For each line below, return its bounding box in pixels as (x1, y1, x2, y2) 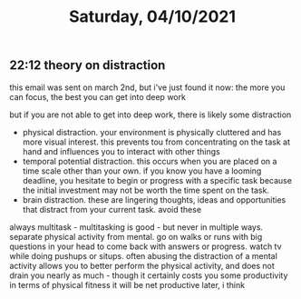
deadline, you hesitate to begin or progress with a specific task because (22, 174, 293, 185)
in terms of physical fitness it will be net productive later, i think (9, 279, 246, 290)
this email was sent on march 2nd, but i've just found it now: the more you (9, 82, 286, 93)
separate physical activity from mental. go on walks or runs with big (9, 231, 263, 242)
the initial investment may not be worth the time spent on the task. (22, 184, 270, 195)
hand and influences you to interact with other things (22, 145, 220, 156)
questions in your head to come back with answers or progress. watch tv (9, 241, 283, 252)
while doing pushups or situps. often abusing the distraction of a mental (9, 250, 278, 261)
